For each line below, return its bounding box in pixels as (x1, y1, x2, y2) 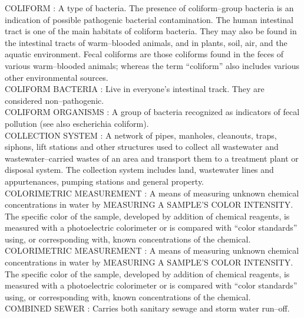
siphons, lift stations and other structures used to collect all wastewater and (5, 140, 279, 153)
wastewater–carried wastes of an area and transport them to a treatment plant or (5, 152, 299, 164)
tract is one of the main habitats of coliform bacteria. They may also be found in (5, 25, 297, 37)
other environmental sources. (5, 71, 108, 83)
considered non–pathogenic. (5, 94, 104, 106)
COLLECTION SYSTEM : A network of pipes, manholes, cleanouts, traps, (5, 129, 277, 141)
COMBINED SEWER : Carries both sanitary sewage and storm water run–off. (5, 302, 290, 314)
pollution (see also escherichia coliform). (5, 117, 149, 129)
